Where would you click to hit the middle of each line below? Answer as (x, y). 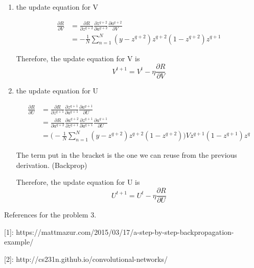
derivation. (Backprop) (52, 165)
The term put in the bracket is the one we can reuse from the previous (126, 155)
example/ (19, 242)
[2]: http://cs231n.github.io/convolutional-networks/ (86, 259)
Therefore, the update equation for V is (78, 58)
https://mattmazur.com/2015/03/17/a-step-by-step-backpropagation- (125, 232)
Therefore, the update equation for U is (78, 182)
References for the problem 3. (50, 215)
